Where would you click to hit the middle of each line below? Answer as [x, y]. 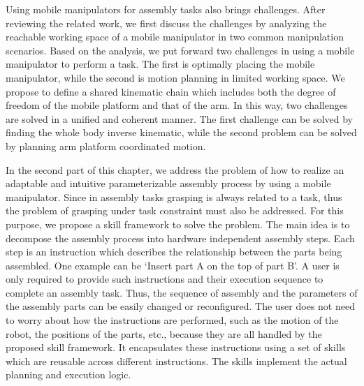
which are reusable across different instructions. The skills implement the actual [176, 361]
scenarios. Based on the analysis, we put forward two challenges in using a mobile [180, 50]
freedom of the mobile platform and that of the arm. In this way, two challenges [177, 105]
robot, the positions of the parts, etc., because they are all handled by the [164, 333]
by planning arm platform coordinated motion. [106, 146]
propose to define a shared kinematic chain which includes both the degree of [171, 91]
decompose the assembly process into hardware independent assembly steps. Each [180, 238]
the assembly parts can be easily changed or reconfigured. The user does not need [180, 306]
